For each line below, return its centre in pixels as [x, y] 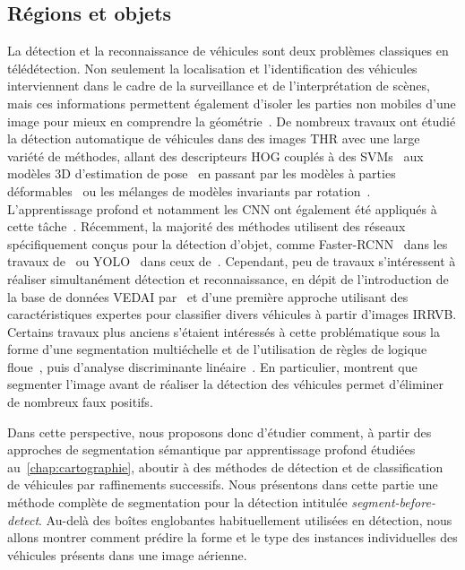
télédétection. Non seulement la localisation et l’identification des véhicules [212, 68]
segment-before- [393, 502]
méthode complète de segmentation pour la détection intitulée [177, 502]
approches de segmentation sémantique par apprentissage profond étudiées [211, 449]
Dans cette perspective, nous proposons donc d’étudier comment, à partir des [220, 432]
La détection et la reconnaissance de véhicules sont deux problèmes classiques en [228, 51]
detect [23, 519]
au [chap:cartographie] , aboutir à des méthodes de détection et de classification [225, 466]
